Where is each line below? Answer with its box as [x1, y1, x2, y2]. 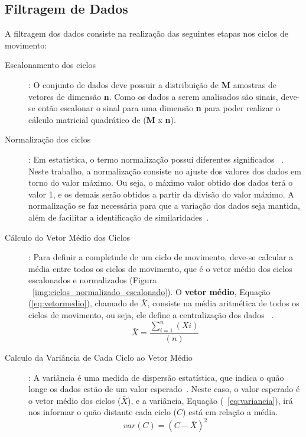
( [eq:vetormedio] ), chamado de [28, 297, 138, 309]
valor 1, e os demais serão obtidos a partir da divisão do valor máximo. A [28, 187, 294, 200]
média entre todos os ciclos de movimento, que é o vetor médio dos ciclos [28, 262, 292, 274]
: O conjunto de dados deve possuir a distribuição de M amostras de [28, 78, 276, 90]
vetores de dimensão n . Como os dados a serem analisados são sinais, [28, 90, 278, 102]
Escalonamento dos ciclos [5, 59, 96, 71]
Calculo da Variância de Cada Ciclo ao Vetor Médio [5, 351, 193, 363]
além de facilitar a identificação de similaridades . [28, 211, 209, 223]
